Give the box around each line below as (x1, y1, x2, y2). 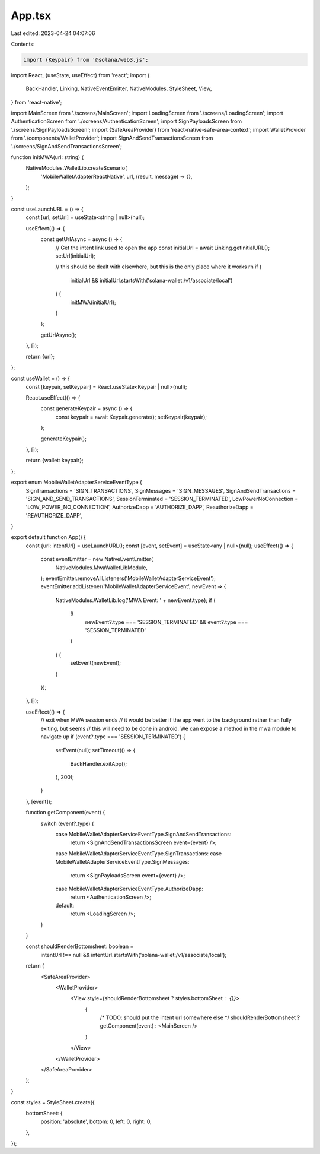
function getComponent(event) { (25, 809, 105, 816)
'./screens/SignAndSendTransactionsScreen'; (11, 142, 123, 150)
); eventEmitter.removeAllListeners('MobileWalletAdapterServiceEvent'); (40, 575, 216, 582)
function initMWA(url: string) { (11, 154, 84, 161)
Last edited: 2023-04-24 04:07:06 (11, 30, 95, 37)
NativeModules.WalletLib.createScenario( (25, 164, 127, 172)
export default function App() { (11, 534, 86, 541)
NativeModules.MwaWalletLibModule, (55, 564, 148, 571)
